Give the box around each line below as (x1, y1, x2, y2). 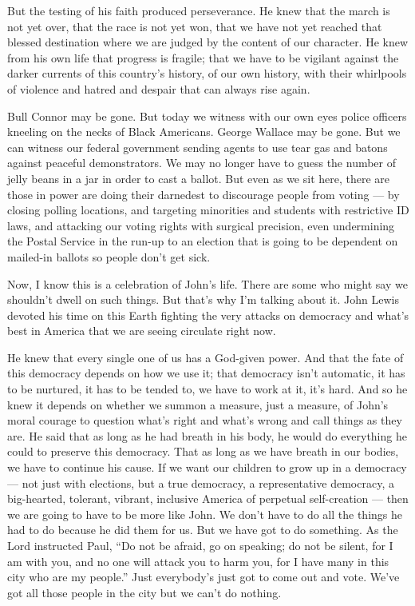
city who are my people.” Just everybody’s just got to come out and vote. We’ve (7, 568, 400, 585)
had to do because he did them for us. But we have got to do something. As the (7, 521, 398, 538)
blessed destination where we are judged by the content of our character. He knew (7, 34, 409, 50)
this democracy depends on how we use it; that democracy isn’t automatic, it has (7, 365, 405, 381)
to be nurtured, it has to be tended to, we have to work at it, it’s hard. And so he (7, 381, 408, 397)
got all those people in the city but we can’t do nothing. (7, 584, 282, 600)
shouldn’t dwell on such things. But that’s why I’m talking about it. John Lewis (7, 291, 400, 308)
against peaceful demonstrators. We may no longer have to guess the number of (7, 154, 397, 171)
